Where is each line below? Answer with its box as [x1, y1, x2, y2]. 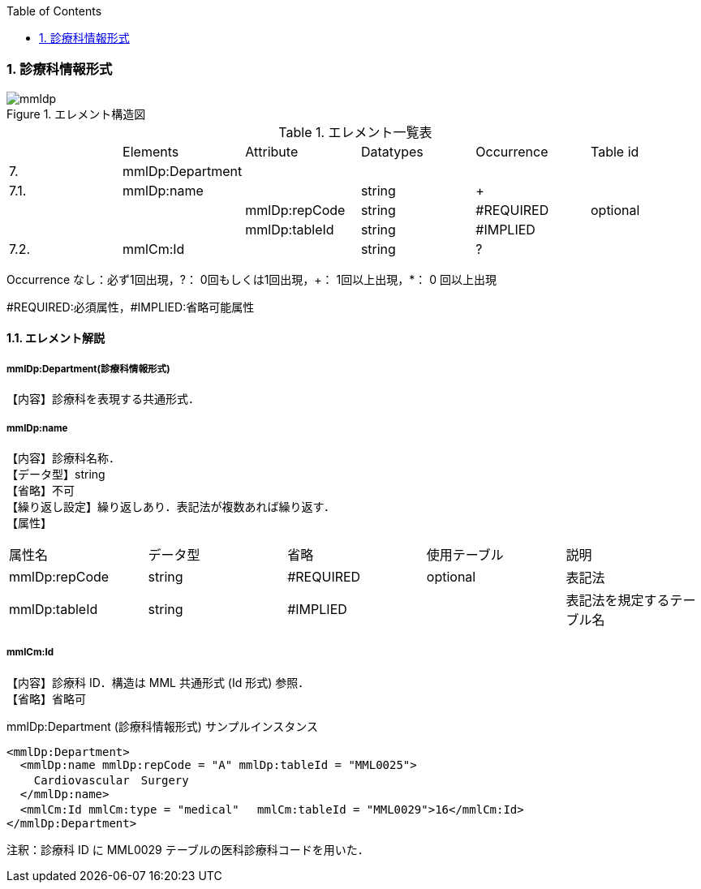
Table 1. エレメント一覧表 [278, 123, 432, 140]
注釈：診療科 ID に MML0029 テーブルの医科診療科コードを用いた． [6, 842, 369, 857]
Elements [123, 143, 179, 160]
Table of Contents [6, 4, 102, 18]
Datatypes [360, 143, 424, 160]
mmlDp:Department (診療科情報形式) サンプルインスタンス [6, 719, 318, 733]
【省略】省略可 [6, 691, 86, 706]
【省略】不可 [6, 483, 75, 497]
